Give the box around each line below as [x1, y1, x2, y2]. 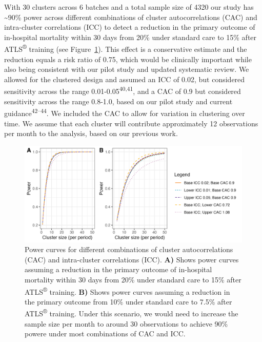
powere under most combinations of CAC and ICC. [25, 328, 186, 339]
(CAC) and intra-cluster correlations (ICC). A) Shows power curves [25, 254, 239, 264]
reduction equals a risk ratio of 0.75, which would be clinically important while [4, 53, 252, 64]
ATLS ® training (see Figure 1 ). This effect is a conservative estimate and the [4, 42, 247, 54]
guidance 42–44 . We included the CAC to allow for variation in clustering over [4, 106, 245, 118]
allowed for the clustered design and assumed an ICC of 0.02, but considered [4, 73, 245, 84]
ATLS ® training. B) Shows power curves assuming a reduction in [25, 284, 230, 297]
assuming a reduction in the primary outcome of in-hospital [25, 264, 212, 275]
